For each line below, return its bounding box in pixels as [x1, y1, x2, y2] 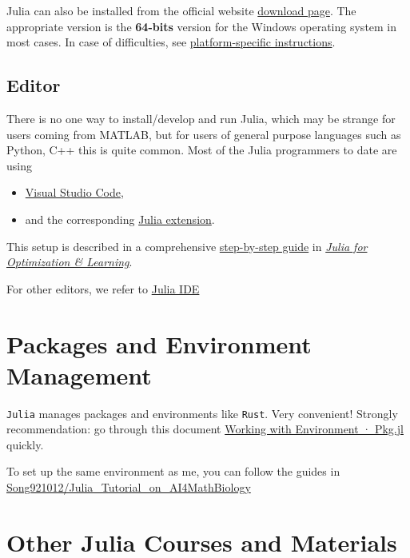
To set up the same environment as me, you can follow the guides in [6, 463, 340, 480]
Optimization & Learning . [6, 253, 133, 270]
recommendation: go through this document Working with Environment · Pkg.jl [6, 420, 404, 437]
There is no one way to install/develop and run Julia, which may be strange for [6, 110, 396, 126]
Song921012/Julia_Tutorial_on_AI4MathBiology [6, 479, 251, 496]
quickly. [6, 436, 44, 452]
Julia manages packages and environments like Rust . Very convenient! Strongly [6, 405, 398, 421]
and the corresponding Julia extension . [25, 210, 215, 227]
